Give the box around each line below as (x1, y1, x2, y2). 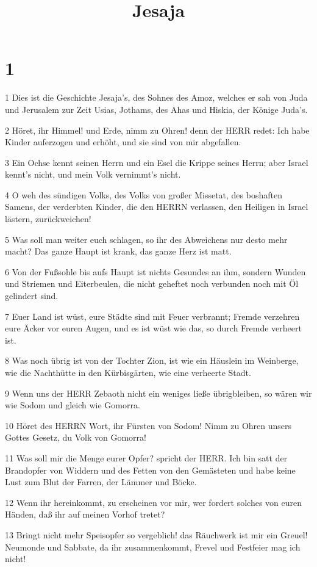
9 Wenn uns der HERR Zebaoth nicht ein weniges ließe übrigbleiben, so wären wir (5, 386, 312, 399)
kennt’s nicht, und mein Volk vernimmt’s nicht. (5, 168, 181, 181)
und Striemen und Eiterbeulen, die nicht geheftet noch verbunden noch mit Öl (5, 277, 299, 290)
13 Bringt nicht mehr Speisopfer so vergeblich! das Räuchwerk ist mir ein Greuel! (5, 528, 308, 541)
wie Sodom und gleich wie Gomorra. (5, 399, 140, 411)
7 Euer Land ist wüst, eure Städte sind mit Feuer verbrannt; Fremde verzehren (5, 309, 300, 322)
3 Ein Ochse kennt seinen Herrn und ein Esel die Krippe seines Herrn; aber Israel (5, 156, 308, 168)
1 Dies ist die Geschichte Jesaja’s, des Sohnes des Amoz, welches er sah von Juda (5, 91, 308, 104)
